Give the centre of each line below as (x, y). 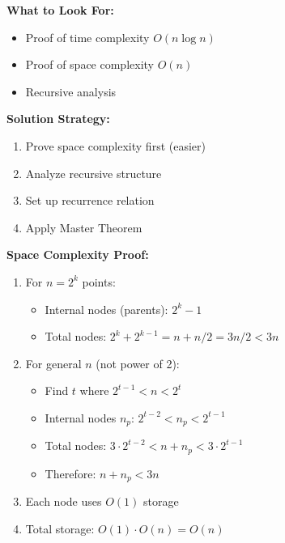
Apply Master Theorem (84, 227)
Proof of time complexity (87, 37)
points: (99, 281)
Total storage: (60, 528)
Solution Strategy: (58, 119)
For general (53, 363)
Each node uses (64, 501)
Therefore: (70, 473)
